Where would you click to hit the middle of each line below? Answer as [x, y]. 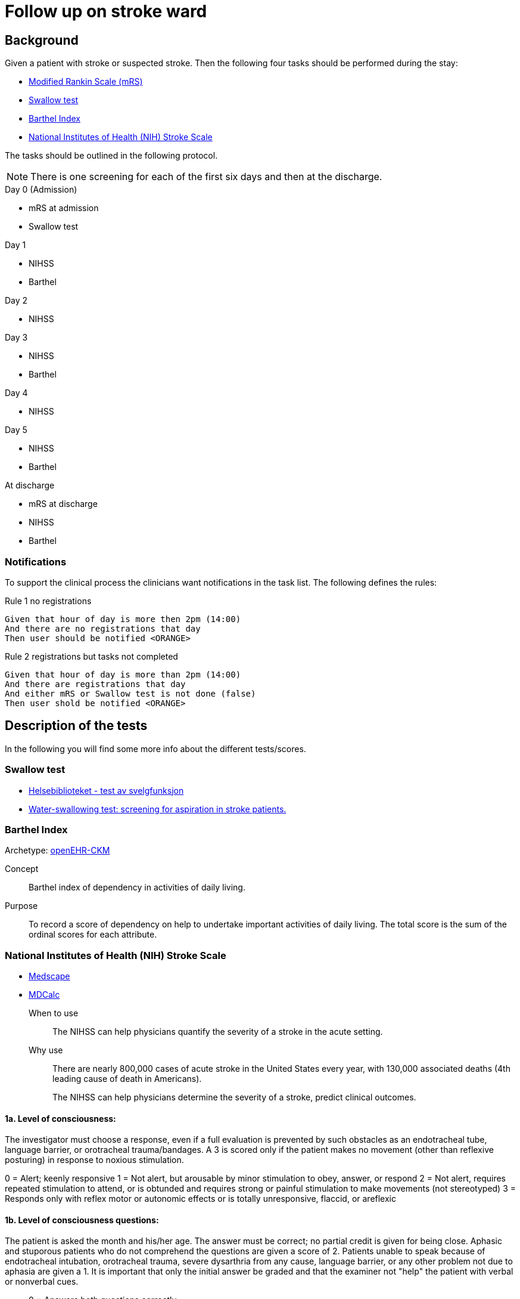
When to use [54, 1013]
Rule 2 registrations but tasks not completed [91, 656]
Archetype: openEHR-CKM [57, 850]
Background [42, 40]
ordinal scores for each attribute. [93, 935]
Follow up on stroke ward [106, 11]
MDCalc [44, 995]
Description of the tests [76, 726]
